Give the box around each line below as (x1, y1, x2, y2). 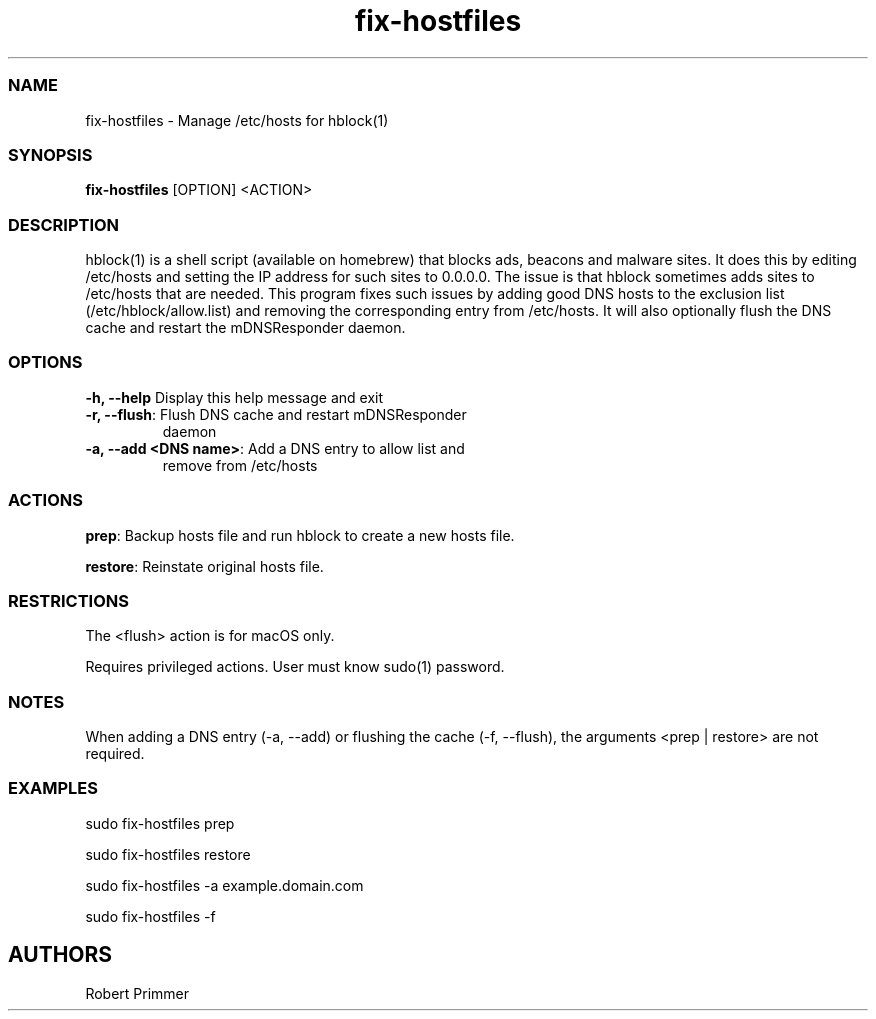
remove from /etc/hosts (162, 456, 318, 474)
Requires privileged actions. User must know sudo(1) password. (85, 658, 505, 676)
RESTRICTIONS (8, 590, 129, 611)
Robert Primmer (85, 984, 190, 1002)
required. (85, 745, 145, 762)
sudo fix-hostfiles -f (85, 907, 216, 925)
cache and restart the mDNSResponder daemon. (85, 319, 406, 336)
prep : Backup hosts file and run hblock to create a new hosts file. (85, 526, 515, 544)
